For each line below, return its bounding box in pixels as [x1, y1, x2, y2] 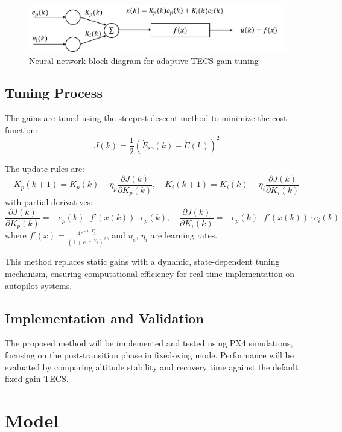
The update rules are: [5, 162, 84, 174]
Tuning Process [5, 83, 103, 102]
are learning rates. [150, 229, 218, 241]
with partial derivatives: [5, 195, 93, 208]
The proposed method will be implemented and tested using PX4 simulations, [5, 337, 293, 349]
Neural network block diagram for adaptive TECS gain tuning [29, 54, 259, 66]
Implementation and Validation [5, 308, 204, 327]
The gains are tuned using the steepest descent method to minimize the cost [5, 112, 287, 124]
